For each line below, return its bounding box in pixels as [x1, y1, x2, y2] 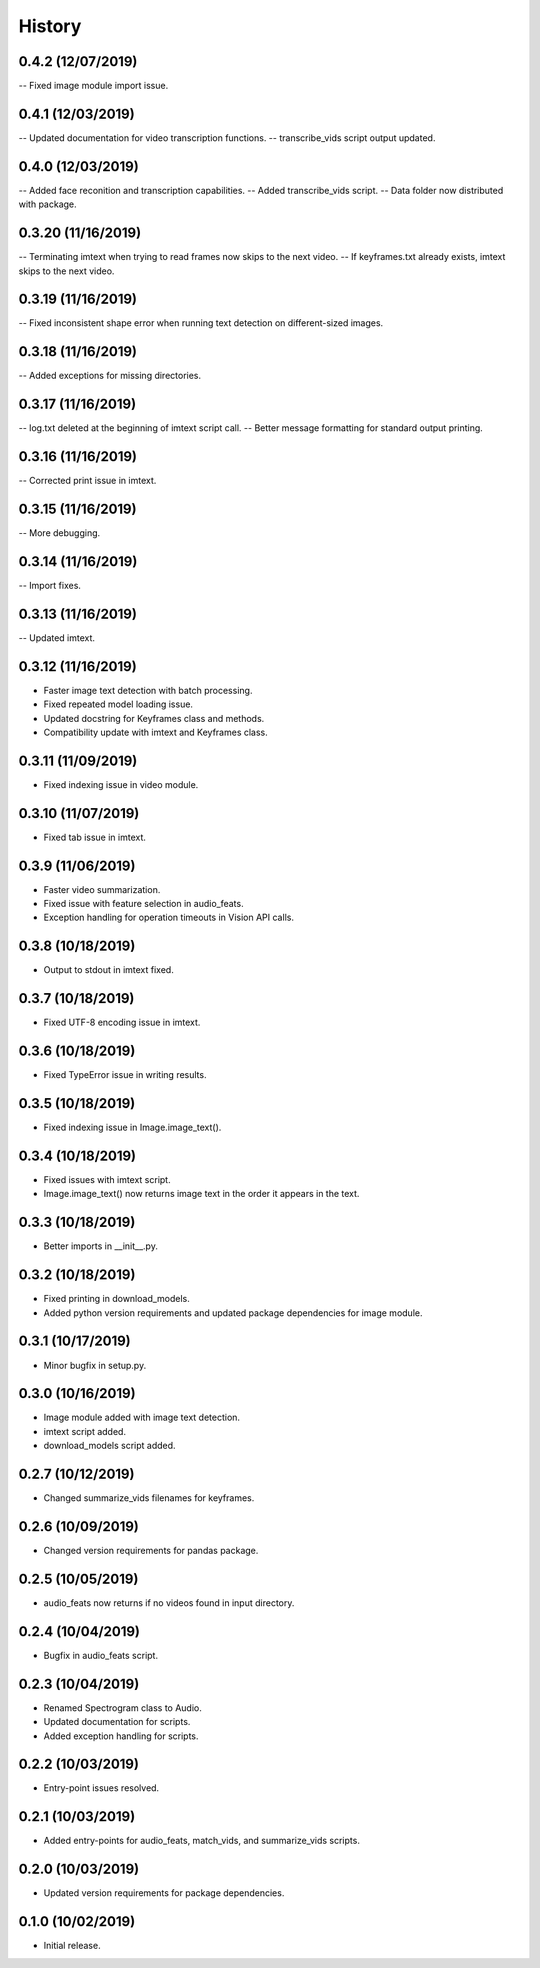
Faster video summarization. [43, 883, 161, 895]
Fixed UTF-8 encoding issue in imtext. [43, 1016, 201, 1029]
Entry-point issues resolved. [43, 1782, 160, 1794]
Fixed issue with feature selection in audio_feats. [43, 898, 244, 910]
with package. [18, 198, 77, 210]
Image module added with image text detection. [43, 1411, 240, 1424]
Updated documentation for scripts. [43, 1716, 191, 1728]
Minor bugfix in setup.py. [43, 1359, 147, 1371]
